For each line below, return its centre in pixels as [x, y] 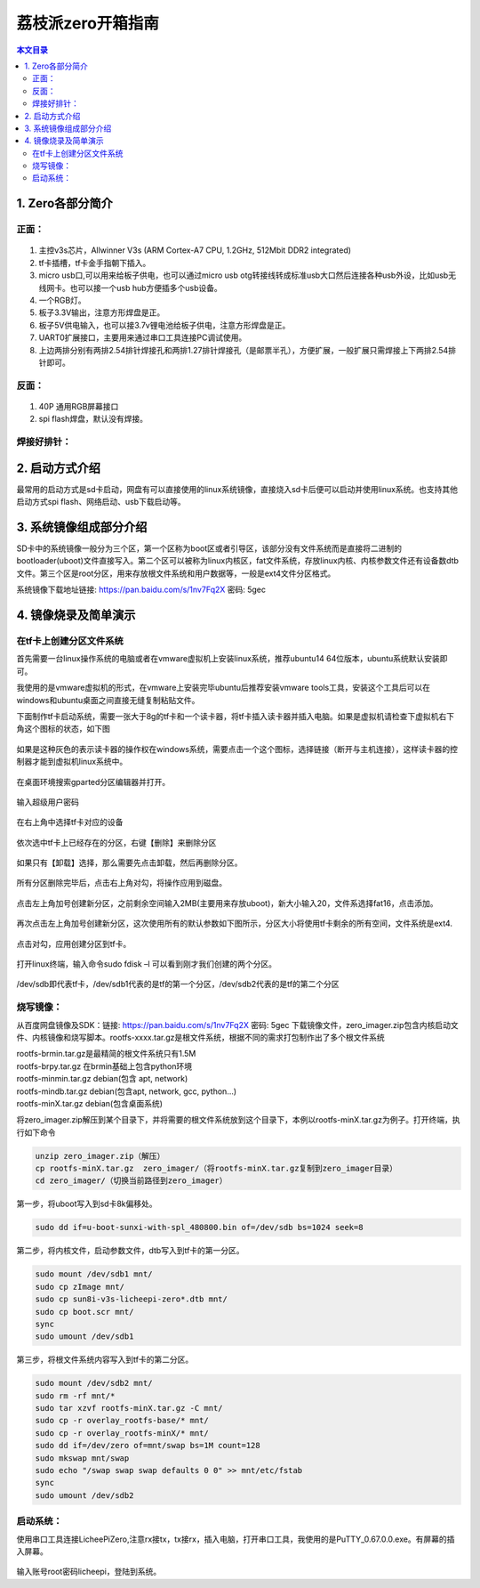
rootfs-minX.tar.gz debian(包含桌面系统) [90, 1103]
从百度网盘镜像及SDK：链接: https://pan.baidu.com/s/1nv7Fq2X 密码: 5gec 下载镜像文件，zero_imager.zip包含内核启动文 [238, 1025]
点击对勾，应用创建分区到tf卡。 [74, 944]
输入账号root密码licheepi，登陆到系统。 [89, 1572]
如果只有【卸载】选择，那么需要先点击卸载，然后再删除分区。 [129, 863]
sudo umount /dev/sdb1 [84, 1337]
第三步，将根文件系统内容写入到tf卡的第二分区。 [105, 1360]
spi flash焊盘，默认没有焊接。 [93, 419]
